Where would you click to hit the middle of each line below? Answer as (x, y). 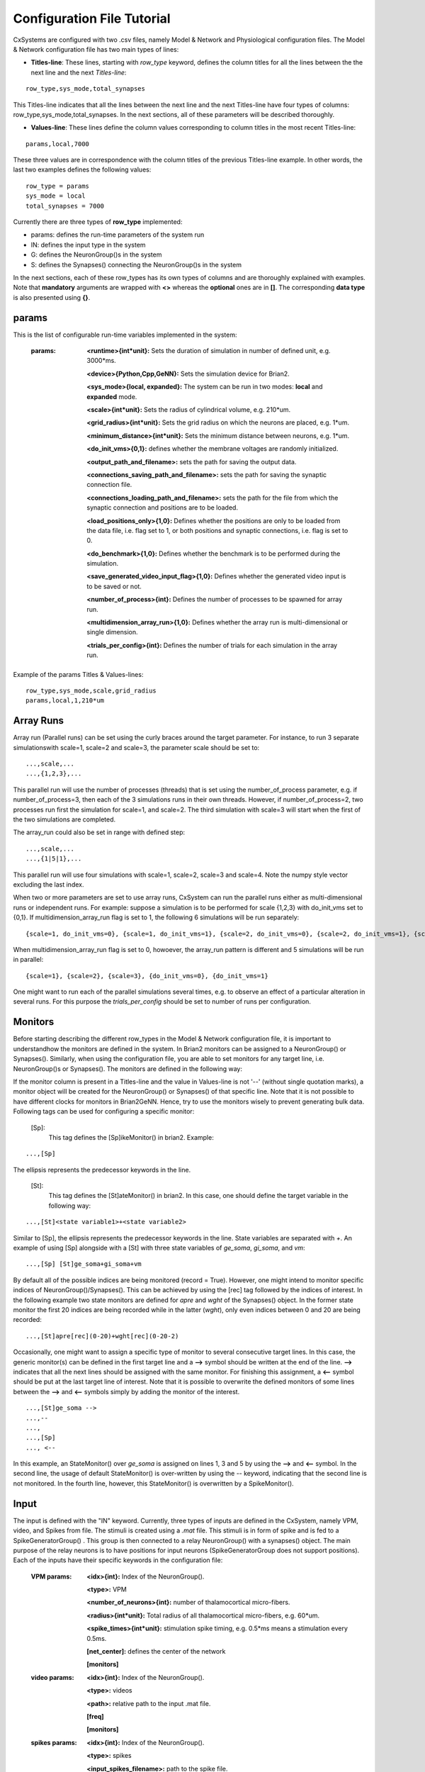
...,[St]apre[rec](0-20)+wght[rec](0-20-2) (102, 1336)
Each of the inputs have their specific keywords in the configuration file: (118, 1560)
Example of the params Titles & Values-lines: (78, 674)
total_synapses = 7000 (65, 206)
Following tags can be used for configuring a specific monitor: (104, 1111)
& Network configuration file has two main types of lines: (96, 49)
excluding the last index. (49, 884)
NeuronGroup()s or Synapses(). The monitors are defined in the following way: (127, 1069)
